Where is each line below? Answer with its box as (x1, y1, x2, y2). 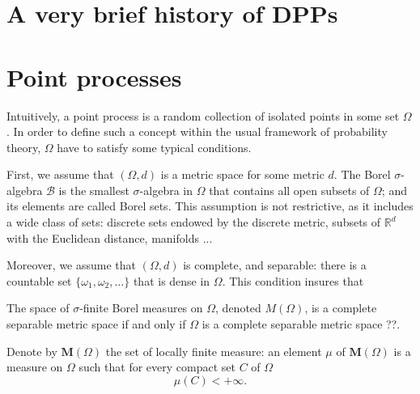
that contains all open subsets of (209, 181, 370, 198)
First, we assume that (6, 166, 114, 183)
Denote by (6, 342, 57, 359)
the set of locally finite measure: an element (105, 342, 322, 359)
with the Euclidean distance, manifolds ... (6, 229, 213, 246)
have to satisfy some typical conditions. (57, 138, 252, 155)
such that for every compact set (78, 358, 235, 375)
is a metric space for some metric (160, 166, 325, 183)
